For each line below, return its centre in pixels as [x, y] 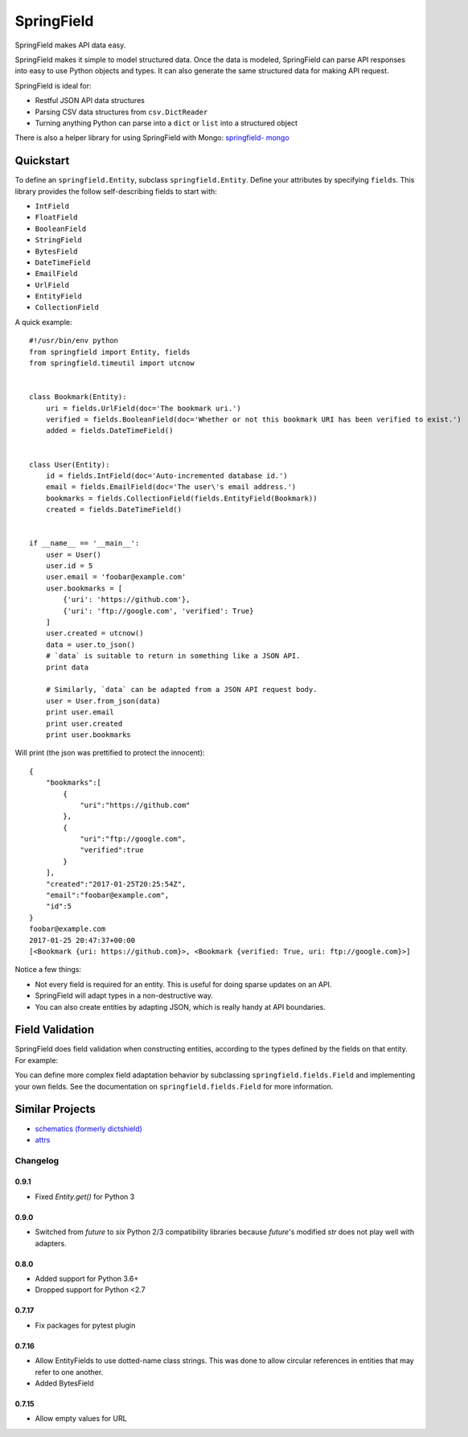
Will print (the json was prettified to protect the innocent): [110, 753]
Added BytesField [64, 1383]
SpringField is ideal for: [53, 85]
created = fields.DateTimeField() [114, 510]
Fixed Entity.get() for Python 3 [85, 1196]
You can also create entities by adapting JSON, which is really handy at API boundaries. [180, 1007]
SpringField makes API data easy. [70, 45]
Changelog [37, 1160]
